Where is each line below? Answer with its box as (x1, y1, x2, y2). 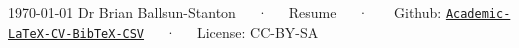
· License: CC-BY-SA (165, 21, 319, 42)
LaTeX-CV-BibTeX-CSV (8, 26, 145, 41)
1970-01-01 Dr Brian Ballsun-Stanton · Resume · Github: (8, 2, 442, 22)
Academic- (445, 7, 511, 21)
